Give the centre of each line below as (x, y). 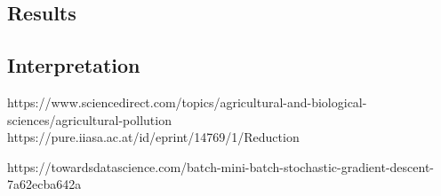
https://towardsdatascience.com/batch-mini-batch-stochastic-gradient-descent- (221, 166)
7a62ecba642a (44, 184)
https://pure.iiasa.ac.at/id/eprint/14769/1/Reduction (153, 137)
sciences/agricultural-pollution (89, 119)
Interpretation (74, 65)
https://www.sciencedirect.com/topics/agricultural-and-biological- (187, 102)
